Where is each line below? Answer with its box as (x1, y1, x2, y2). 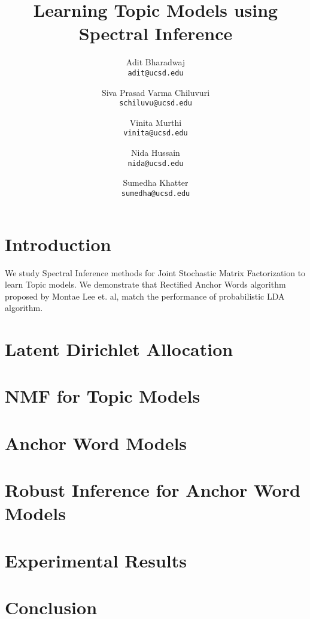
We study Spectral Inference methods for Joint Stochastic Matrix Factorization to (5, 266, 306, 279)
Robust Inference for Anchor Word (5, 478, 300, 502)
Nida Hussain (131, 146, 180, 159)
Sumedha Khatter (123, 176, 189, 189)
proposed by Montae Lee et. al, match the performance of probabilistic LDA (5, 289, 285, 302)
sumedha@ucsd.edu (121, 189, 190, 198)
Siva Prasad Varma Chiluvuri (101, 86, 210, 98)
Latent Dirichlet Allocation (5, 337, 233, 361)
